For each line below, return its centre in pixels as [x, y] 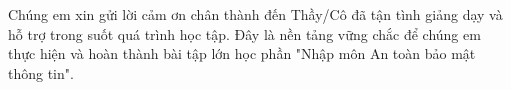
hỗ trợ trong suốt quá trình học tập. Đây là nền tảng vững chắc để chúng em [244, 33]
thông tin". [41, 72]
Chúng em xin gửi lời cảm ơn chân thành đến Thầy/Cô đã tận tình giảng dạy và [255, 14]
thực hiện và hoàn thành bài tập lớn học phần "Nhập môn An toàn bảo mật [242, 53]
